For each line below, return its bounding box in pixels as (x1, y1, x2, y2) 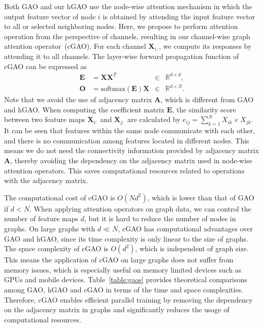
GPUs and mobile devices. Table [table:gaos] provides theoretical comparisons (4, 274, 247, 285)
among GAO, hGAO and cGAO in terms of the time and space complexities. (4, 284, 244, 294)
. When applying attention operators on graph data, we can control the (29, 203, 251, 214)
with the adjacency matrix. (4, 175, 88, 186)
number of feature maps (4, 213, 78, 224)
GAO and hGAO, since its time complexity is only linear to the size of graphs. (4, 233, 248, 244)
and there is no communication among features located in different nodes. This (4, 135, 249, 145)
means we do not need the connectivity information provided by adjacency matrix (4, 145, 259, 156)
